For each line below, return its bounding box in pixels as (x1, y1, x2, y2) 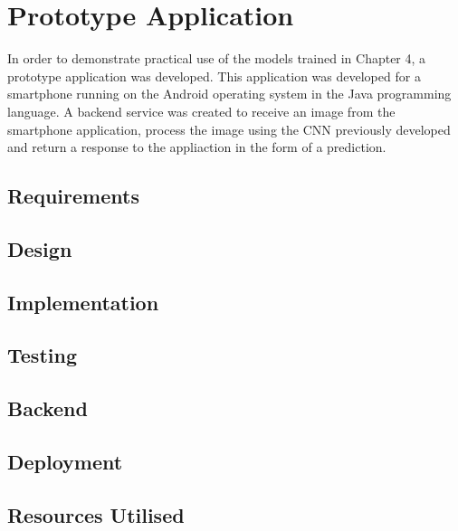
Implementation (7, 288, 159, 316)
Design (7, 234, 72, 262)
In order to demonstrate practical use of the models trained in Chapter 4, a (7, 49, 426, 68)
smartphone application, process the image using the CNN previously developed (7, 119, 451, 138)
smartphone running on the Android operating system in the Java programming (7, 84, 452, 103)
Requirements (7, 182, 139, 210)
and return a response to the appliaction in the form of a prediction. (7, 137, 386, 156)
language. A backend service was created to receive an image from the (7, 101, 396, 120)
